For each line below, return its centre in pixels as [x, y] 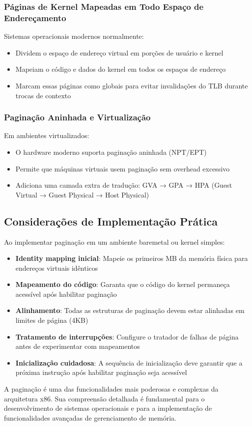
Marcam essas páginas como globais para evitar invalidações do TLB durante [132, 85]
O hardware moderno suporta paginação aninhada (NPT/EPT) [111, 152]
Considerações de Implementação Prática [111, 221]
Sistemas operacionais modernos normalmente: [74, 36]
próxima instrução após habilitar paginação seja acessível [101, 372]
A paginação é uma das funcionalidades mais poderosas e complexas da [111, 389]
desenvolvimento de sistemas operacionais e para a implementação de [108, 408]
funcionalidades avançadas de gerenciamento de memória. [90, 417]
